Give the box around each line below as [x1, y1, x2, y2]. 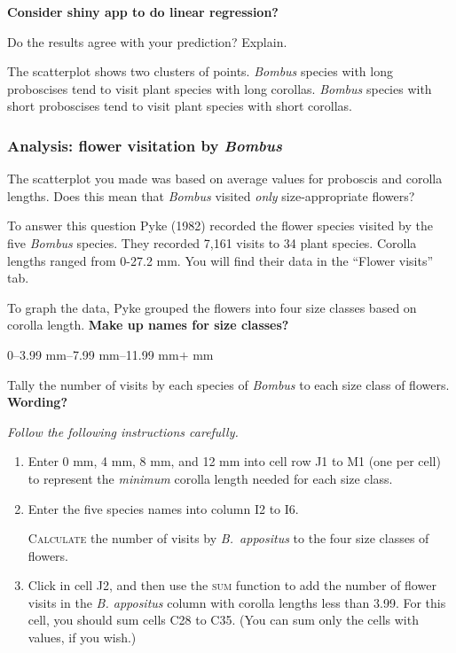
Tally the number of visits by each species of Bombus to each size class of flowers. [7, 375, 450, 393]
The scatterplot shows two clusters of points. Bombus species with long [7, 62, 393, 81]
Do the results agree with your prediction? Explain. [7, 32, 287, 51]
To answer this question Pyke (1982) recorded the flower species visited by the [7, 216, 433, 235]
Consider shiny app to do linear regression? [7, 3, 279, 20]
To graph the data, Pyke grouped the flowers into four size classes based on [7, 298, 417, 316]
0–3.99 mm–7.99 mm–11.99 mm [7, 345, 179, 363]
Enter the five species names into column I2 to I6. [28, 499, 299, 517]
